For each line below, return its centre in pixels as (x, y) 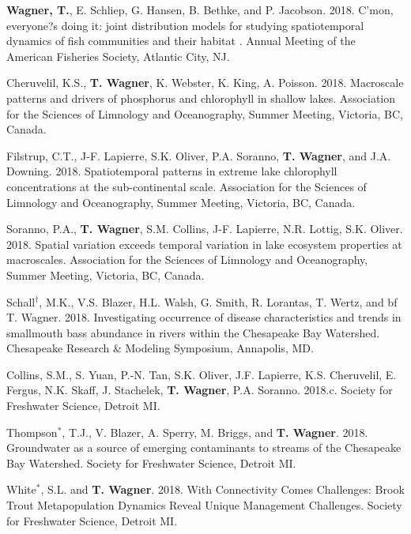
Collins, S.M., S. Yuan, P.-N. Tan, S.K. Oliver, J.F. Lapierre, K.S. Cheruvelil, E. (202, 374)
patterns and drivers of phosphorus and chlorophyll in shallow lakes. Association (201, 98)
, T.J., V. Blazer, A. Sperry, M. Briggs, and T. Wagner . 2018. (215, 432)
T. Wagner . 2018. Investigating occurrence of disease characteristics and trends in (204, 317)
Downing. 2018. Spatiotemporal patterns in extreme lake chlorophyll (172, 171)
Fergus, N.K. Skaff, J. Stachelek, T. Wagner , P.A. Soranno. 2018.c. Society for (200, 390)
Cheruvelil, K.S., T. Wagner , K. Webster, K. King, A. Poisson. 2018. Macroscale (205, 83)
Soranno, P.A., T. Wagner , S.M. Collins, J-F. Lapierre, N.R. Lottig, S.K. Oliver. (205, 229)
